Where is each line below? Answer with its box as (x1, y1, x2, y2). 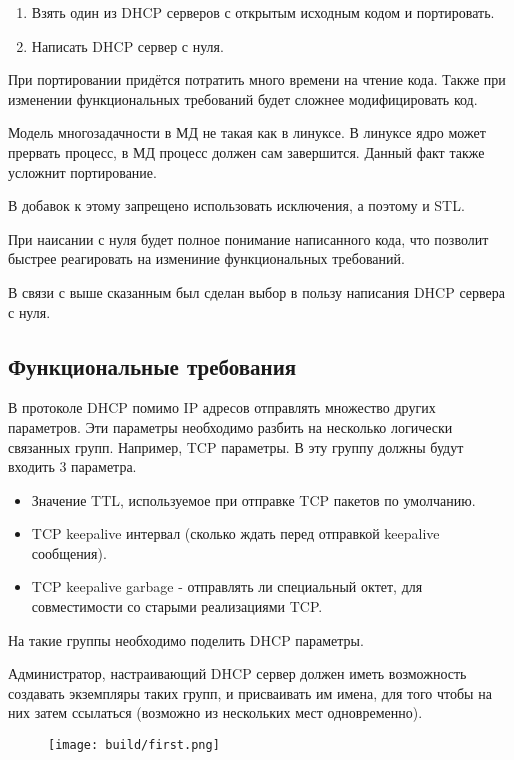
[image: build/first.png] (48, 738, 220, 753)
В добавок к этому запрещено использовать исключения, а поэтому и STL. (8, 195, 465, 216)
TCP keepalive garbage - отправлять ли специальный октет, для (31, 576, 423, 597)
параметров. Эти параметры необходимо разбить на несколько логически (8, 416, 453, 437)
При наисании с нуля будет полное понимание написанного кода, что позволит (8, 228, 489, 249)
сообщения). (31, 542, 107, 563)
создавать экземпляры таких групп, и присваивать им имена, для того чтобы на (8, 682, 492, 703)
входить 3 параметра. (8, 456, 137, 477)
